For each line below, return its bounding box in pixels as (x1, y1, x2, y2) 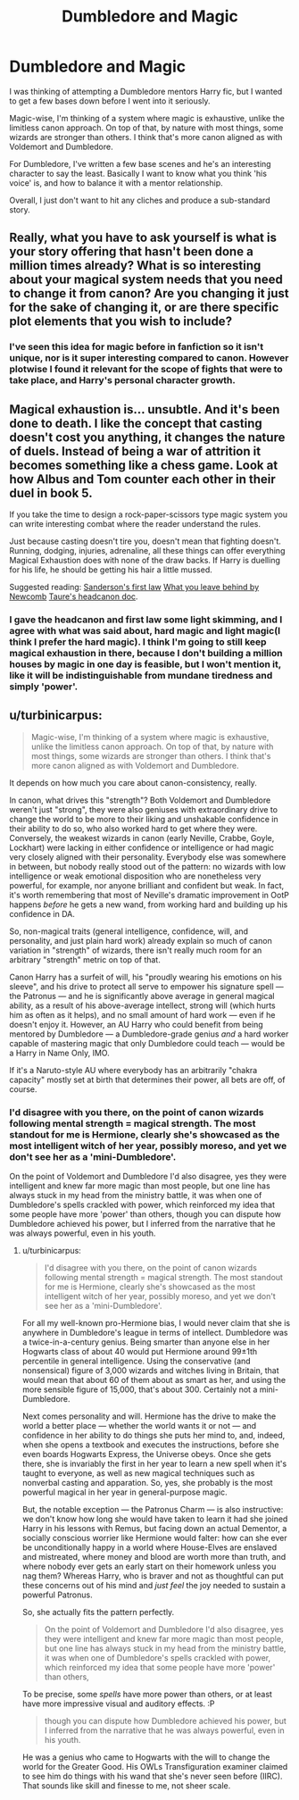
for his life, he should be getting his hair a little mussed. (9, 564, 212, 575)
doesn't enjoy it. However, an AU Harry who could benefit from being (9, 1019, 263, 1029)
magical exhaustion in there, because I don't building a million (9, 646, 283, 659)
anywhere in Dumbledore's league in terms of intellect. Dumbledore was (21, 1328, 288, 1338)
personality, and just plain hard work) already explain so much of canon (9, 935, 272, 946)
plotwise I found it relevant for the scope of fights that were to (9, 363, 283, 376)
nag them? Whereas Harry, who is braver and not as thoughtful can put (21, 1571, 284, 1581)
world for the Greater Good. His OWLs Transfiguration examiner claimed (21, 1762, 288, 1772)
